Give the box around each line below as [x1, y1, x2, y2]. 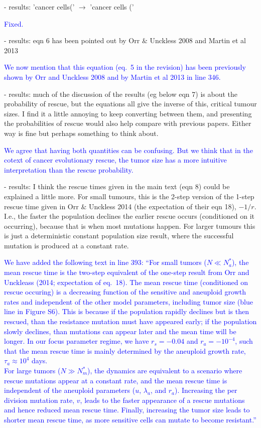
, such [235, 336, 253, 346]
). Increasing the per [174, 385, 237, 395]
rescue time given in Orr [4, 201, 79, 211]
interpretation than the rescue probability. [4, 164, 134, 175]
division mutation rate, [4, 394, 75, 405]
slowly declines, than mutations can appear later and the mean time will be [4, 326, 236, 336]
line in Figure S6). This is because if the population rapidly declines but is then [4, 306, 249, 317]
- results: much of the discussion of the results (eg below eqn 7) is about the [4, 88, 237, 99]
